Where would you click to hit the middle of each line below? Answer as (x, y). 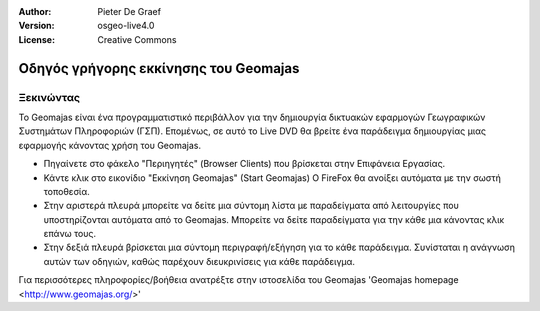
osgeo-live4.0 (126, 26)
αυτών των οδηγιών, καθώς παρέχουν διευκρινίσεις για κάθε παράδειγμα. (199, 261)
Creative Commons (137, 39)
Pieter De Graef (129, 11)
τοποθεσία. (66, 191)
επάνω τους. (70, 234)
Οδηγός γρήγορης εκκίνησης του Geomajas (159, 68)
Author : (35, 11)
